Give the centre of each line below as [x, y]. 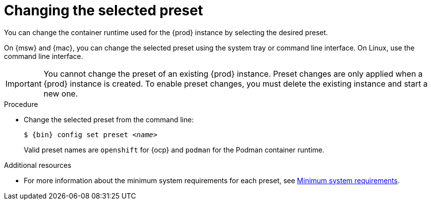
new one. [61, 93]
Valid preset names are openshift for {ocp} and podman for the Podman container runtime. [174, 150]
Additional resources [38, 165]
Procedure [21, 104]
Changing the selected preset [104, 10]
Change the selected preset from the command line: [109, 119]
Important [24, 83]
